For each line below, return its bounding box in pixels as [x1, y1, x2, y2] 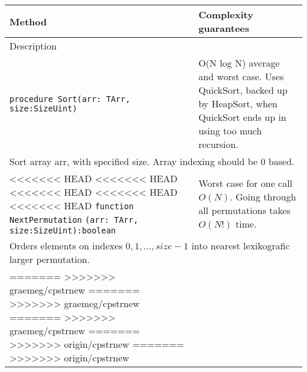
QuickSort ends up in [198, 110, 286, 124]
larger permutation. [9, 252, 90, 266]
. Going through [230, 190, 296, 203]
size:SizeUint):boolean [9, 226, 116, 235]
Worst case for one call [198, 176, 293, 190]
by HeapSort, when [198, 97, 278, 110]
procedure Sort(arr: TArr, [9, 94, 130, 104]
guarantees [198, 21, 250, 35]
